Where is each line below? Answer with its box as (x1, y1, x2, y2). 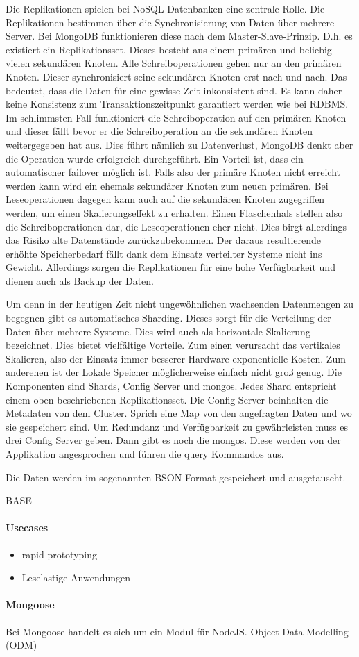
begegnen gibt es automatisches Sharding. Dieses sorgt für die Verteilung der (6, 310, 331, 325)
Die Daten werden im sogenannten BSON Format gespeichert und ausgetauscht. (6, 469, 346, 484)
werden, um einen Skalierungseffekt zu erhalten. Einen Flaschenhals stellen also (6, 205, 343, 219)
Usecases (6, 520, 49, 535)
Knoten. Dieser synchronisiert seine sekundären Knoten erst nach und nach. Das (6, 69, 347, 83)
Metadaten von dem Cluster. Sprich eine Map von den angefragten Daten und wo (6, 406, 352, 420)
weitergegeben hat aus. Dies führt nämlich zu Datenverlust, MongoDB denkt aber (6, 137, 353, 151)
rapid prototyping (21, 547, 98, 561)
